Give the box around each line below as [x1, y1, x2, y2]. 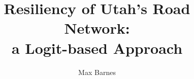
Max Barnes [78, 66, 116, 77]
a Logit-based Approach [11, 37, 183, 58]
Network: [64, 18, 130, 38]
